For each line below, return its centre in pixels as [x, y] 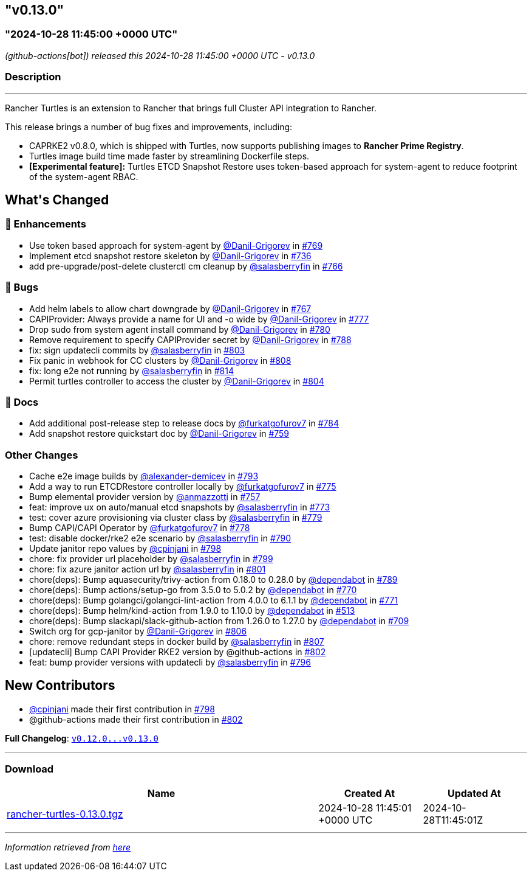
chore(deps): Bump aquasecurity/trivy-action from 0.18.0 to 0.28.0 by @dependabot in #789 [213, 580]
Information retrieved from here [68, 847]
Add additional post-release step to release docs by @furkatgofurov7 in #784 [184, 423]
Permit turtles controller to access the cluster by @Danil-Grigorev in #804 [177, 381]
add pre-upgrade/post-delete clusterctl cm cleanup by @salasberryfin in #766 [186, 266]
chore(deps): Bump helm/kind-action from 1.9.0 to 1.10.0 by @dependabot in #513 [192, 611]
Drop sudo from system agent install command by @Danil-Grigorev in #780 [180, 329]
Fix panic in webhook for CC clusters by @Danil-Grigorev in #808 [160, 360]
